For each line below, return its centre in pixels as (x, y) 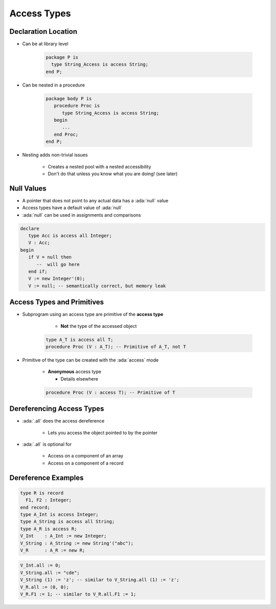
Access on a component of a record (86, 463)
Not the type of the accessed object (99, 326)
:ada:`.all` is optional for (47, 444)
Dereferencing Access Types (57, 409)
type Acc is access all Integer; (70, 235)
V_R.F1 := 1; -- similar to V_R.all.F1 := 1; (78, 594)
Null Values (28, 188)
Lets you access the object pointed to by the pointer (103, 432)
